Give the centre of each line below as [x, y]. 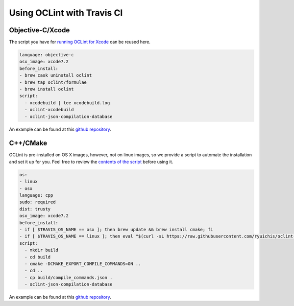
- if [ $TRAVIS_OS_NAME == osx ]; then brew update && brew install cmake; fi [116, 229]
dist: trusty [35, 209]
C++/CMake [28, 143]
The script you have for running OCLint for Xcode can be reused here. [80, 42]
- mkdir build [42, 250]
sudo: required [37, 202]
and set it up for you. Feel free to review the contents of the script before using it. [91, 162]
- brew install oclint [47, 89]
